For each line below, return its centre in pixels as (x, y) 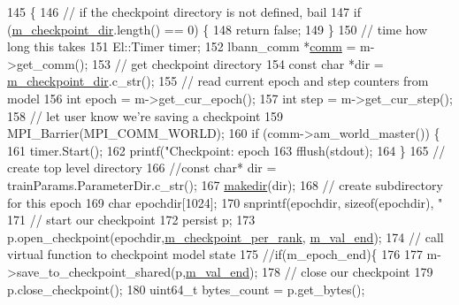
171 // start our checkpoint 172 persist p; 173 (131, 220)
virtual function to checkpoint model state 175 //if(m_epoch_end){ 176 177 (215, 254)
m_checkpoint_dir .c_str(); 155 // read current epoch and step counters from (218, 81)
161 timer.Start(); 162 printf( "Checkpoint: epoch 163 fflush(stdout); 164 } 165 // (226, 150)
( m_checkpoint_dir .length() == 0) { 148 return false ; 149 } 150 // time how (218, 29)
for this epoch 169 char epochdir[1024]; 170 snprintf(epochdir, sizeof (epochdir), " (225, 202)
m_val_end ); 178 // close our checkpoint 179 (310, 271)
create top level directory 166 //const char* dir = (142, 168)
